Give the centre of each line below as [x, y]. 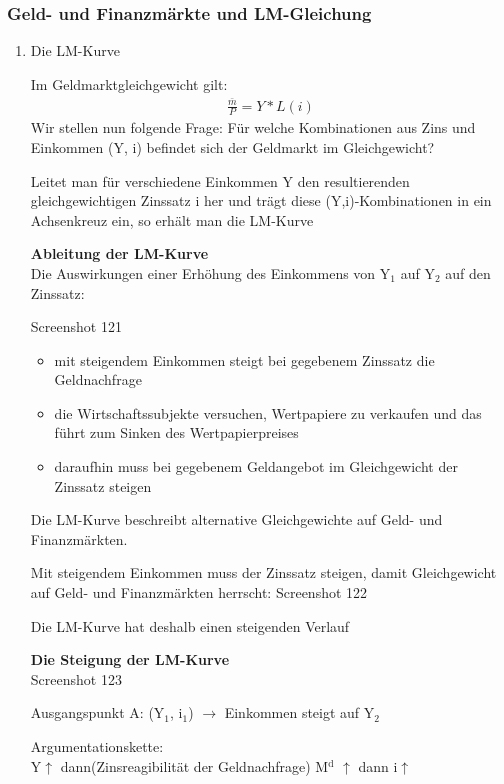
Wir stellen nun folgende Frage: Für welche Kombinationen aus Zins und [253, 127]
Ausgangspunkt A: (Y [97, 712]
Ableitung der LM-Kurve [119, 253]
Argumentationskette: [97, 746]
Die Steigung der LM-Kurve [130, 659]
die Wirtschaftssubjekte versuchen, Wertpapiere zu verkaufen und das [268, 412]
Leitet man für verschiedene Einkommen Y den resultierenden [220, 180]
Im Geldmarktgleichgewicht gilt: [129, 83]
